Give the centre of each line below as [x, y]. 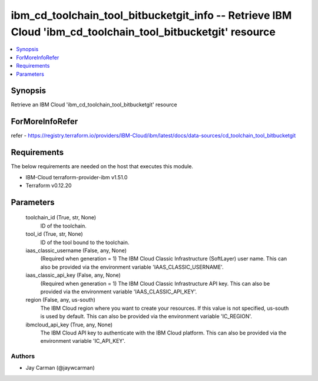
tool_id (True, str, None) [54, 234]
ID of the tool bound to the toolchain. [85, 242]
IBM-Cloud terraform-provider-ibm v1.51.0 [77, 177]
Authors [23, 356]
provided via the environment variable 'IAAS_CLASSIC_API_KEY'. [119, 292]
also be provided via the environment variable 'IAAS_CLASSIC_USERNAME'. [132, 267]
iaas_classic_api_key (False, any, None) [73, 275]
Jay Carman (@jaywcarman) [60, 368]
